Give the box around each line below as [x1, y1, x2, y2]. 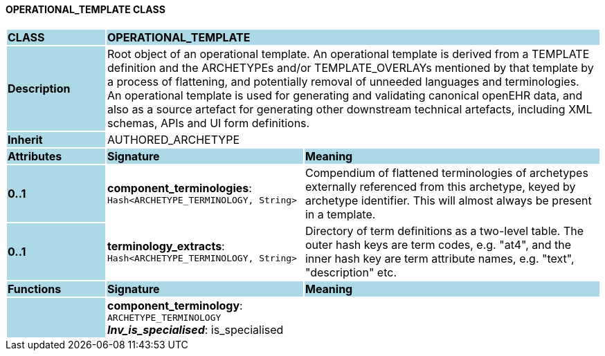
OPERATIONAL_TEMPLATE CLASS [6, 3, 165, 15]
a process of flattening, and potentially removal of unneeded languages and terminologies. [107, 74, 579, 88]
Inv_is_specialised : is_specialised [107, 322, 284, 337]
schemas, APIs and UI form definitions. [107, 115, 310, 130]
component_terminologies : [107, 181, 252, 196]
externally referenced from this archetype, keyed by [305, 179, 576, 194]
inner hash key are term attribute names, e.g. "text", [305, 251, 575, 265]
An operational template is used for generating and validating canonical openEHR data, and [107, 88, 583, 102]
